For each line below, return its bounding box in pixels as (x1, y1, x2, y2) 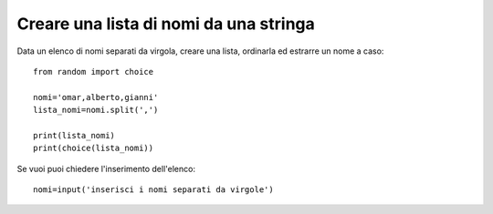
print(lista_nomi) (33, 130, 116, 140)
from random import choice (33, 66, 154, 76)
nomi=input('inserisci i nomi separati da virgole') (33, 185, 274, 195)
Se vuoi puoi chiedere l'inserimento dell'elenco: (16, 163, 196, 174)
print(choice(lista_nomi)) (33, 143, 154, 154)
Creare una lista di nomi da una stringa (16, 14, 315, 34)
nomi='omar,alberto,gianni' (33, 92, 159, 102)
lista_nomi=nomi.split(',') (33, 105, 159, 116)
